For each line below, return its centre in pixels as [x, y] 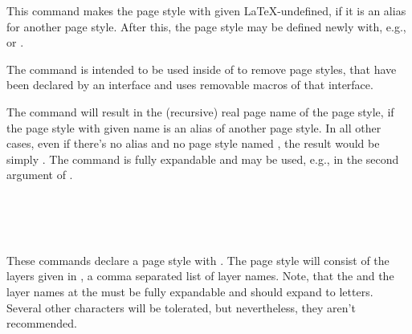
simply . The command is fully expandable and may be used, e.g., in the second [203, 159]
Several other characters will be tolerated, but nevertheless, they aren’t [181, 307]
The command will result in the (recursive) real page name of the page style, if [200, 111]
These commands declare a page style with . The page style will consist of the [198, 260]
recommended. [42, 323]
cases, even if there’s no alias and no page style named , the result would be [193, 143]
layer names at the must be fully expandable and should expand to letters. [190, 291]
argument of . [40, 175]
